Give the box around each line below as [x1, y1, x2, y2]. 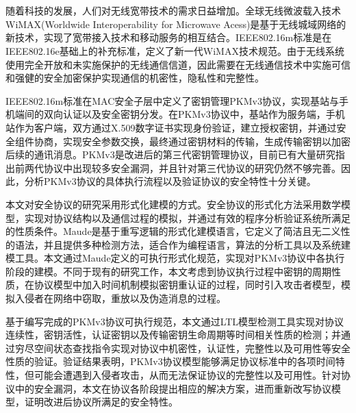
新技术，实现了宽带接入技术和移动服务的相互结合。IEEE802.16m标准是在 [5, 30, 332, 45]
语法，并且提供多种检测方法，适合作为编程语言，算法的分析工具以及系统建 [14, 237, 351, 251]
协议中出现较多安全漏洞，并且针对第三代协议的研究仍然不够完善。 [43, 160, 341, 175]
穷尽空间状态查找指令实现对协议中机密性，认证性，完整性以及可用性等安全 [14, 340, 351, 355]
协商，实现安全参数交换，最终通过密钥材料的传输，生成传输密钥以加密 [34, 134, 351, 148]
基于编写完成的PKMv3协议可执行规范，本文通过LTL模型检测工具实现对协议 [5, 314, 344, 328]
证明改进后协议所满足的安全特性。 [24, 395, 178, 409]
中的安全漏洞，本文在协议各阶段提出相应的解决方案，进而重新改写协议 [14, 381, 331, 395]
